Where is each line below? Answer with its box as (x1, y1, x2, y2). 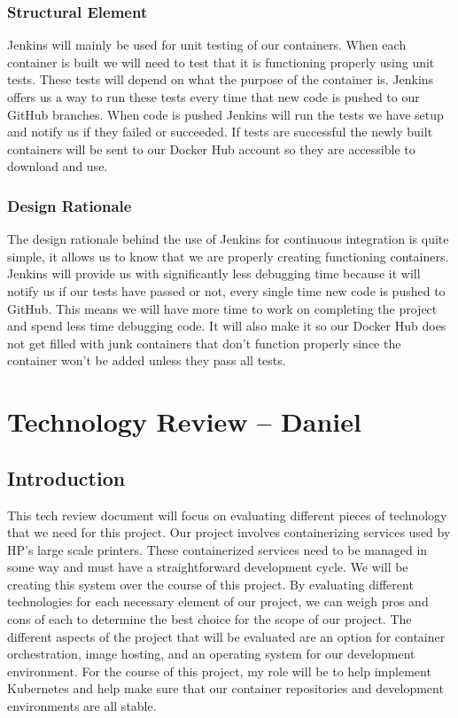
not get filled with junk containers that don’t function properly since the (7, 333, 401, 352)
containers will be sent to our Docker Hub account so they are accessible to (7, 139, 415, 158)
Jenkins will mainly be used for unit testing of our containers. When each (7, 35, 407, 54)
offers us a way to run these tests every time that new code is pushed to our (7, 88, 420, 105)
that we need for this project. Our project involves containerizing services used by (7, 523, 451, 542)
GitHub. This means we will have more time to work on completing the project (7, 299, 438, 317)
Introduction (7, 464, 126, 491)
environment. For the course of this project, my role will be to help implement (7, 661, 431, 680)
